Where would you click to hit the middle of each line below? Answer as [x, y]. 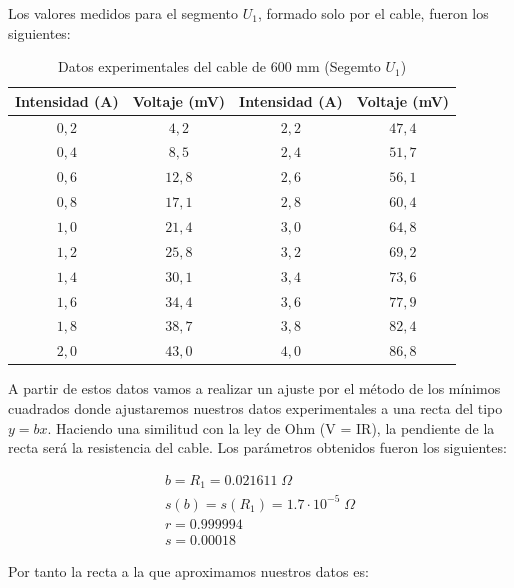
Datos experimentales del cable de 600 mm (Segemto [219, 66]
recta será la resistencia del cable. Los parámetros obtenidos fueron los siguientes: [257, 447]
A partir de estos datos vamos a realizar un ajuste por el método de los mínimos [254, 388]
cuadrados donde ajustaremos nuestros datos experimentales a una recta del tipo [255, 407]
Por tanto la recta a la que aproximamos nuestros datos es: [188, 570]
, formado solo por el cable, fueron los [373, 13]
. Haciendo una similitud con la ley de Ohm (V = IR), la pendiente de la [271, 427]
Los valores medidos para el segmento [123, 13]
